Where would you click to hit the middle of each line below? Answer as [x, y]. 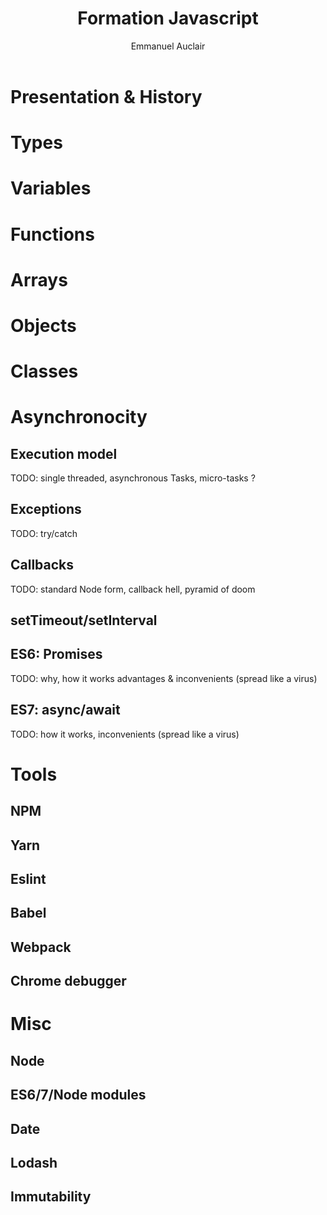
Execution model [64, 453]
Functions [52, 234]
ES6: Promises [56, 654]
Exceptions [46, 509]
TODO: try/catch [44, 533]
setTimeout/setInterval [84, 620]
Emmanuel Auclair [168, 46]
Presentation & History [106, 96]
